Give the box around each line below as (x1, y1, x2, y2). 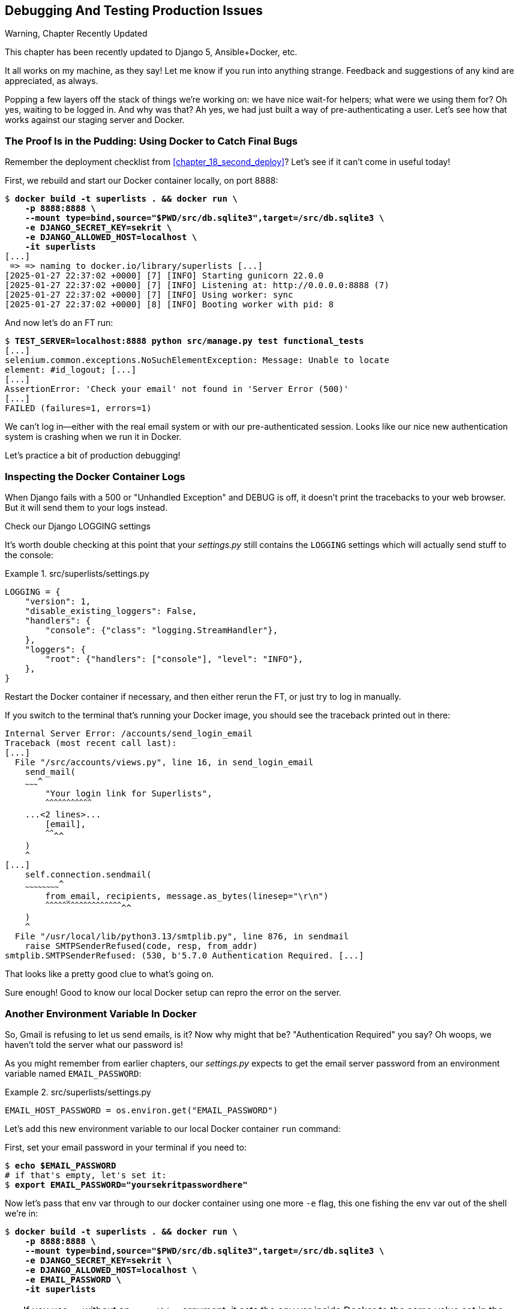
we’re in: (5, 1208, 38, 1219)
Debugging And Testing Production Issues (5, 3, 263, 18)
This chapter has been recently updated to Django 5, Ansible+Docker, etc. (5, 47, 298, 58)
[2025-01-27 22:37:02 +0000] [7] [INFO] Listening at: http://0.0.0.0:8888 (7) (5, 280, 389, 290)
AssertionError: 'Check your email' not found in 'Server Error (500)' (5, 384, 349, 394)
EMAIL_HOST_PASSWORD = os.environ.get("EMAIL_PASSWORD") (5, 1106, 278, 1116)
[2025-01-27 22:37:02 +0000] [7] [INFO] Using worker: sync (5, 290, 293, 300)
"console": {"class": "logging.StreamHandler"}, (45, 625, 278, 635)
